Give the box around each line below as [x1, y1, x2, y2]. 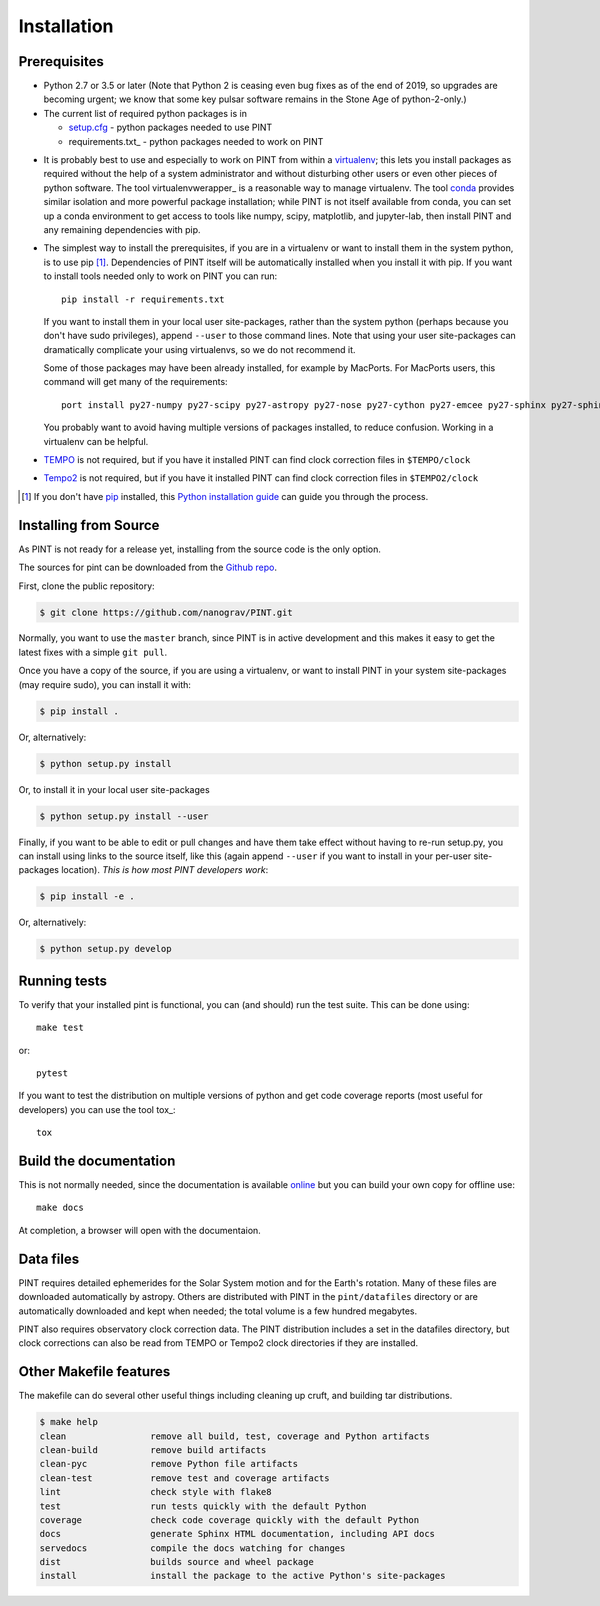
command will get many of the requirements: [43, 376, 229, 388]
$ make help [39, 1416, 99, 1428]
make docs [36, 1202, 84, 1214]
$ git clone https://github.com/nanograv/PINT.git [39, 606, 294, 618]
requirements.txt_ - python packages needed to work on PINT [68, 135, 324, 147]
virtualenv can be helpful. [43, 435, 149, 447]
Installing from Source [18, 516, 160, 534]
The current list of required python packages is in [43, 107, 247, 119]
